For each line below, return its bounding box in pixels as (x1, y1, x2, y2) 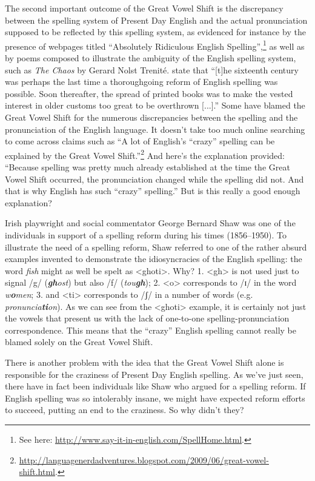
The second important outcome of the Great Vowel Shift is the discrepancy (5, 2, 283, 14)
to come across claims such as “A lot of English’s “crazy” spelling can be (5, 135, 275, 147)
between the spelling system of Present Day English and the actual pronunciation (5, 13, 308, 26)
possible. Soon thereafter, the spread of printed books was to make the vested (5, 87, 293, 99)
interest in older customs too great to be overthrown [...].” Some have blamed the (5, 99, 305, 112)
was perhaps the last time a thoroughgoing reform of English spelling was (5, 75, 278, 88)
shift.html (19, 465, 56, 478)
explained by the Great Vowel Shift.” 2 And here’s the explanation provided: (5, 147, 285, 161)
